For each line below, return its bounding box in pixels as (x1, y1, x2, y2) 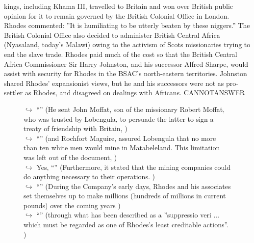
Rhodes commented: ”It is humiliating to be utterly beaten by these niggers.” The (4, 20, 250, 30)
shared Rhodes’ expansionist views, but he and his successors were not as (4, 78, 224, 88)
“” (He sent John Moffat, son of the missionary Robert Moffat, (36, 104, 225, 114)
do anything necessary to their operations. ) (24, 171, 155, 182)
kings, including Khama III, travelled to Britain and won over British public (4, 1, 233, 11)
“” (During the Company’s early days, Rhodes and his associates (36, 181, 231, 191)
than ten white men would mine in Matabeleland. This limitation (24, 142, 220, 153)
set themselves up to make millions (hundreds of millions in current (24, 190, 226, 201)
